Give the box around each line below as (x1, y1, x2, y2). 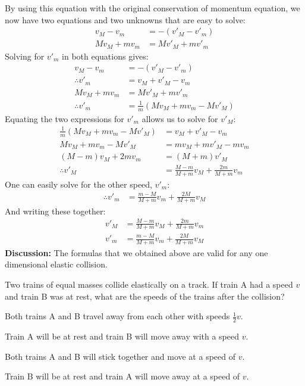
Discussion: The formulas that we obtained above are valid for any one (5, 246, 268, 259)
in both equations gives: (62, 49, 149, 62)
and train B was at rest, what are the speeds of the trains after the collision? (5, 289, 285, 302)
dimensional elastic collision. (5, 258, 108, 270)
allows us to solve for (142, 112, 218, 124)
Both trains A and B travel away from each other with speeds (5, 310, 230, 322)
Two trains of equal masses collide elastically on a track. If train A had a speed (5, 278, 293, 291)
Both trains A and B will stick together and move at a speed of (5, 350, 235, 362)
